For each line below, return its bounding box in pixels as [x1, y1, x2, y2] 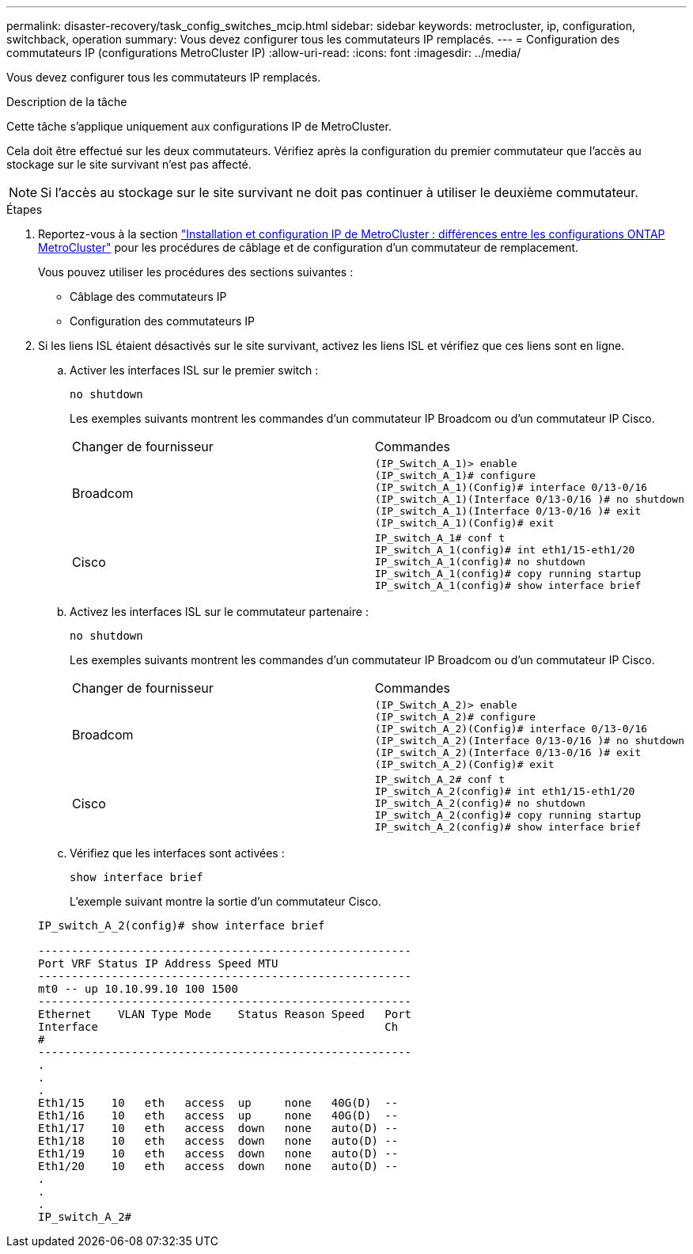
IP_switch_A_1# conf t [374, 532, 506, 544]
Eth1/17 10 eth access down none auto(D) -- [38, 1122, 399, 1134]
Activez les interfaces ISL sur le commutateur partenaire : [70, 605, 369, 618]
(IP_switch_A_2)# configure [374, 711, 536, 723]
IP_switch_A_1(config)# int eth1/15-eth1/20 [374, 544, 635, 556]
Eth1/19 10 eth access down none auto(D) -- [38, 1147, 399, 1160]
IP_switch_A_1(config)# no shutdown [374, 556, 585, 568]
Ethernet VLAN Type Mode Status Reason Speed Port [38, 1008, 412, 1020]
